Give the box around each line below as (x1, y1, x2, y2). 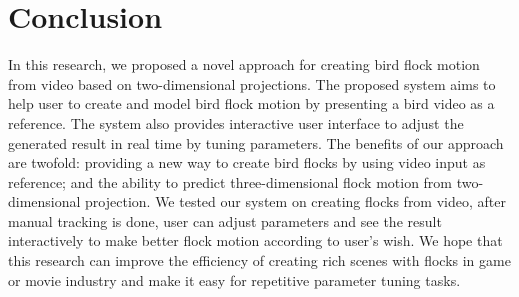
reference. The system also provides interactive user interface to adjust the (8, 112, 464, 133)
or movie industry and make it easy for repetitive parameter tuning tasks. (8, 269, 461, 290)
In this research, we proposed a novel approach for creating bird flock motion (8, 54, 480, 75)
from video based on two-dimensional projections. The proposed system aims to (8, 73, 496, 94)
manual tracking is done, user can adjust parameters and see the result (8, 210, 442, 231)
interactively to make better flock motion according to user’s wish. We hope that (8, 230, 503, 251)
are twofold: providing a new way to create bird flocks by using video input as (8, 152, 486, 173)
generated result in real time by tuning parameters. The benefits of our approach (8, 132, 504, 153)
